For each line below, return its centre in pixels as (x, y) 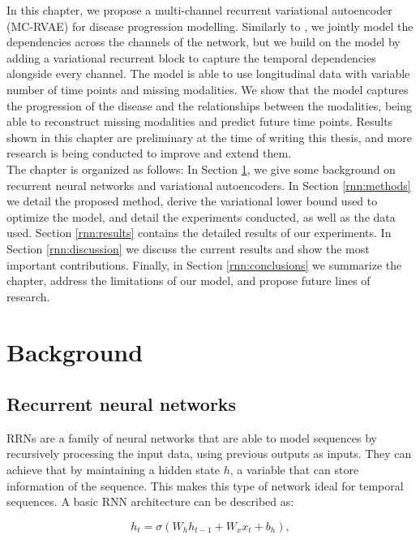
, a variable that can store (294, 470)
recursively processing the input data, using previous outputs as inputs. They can (209, 454)
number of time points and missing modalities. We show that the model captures (208, 89)
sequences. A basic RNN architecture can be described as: (150, 501)
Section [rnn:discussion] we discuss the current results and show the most (188, 248)
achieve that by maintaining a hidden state (113, 470)
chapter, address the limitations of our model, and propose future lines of (189, 281)
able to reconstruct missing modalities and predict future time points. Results (200, 121)
